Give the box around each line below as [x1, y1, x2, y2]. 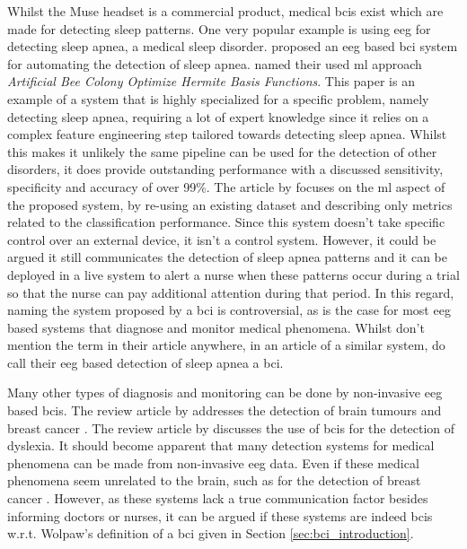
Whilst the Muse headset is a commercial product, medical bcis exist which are [7, 2, 444, 20]
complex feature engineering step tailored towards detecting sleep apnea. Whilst [7, 125, 447, 144]
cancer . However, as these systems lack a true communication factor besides [7, 489, 428, 508]
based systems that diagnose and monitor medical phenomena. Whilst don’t [7, 318, 425, 336]
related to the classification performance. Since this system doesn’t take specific [7, 213, 445, 231]
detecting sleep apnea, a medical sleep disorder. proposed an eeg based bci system [7, 37, 458, 56]
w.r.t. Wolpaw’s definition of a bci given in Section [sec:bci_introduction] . [7, 524, 414, 543]
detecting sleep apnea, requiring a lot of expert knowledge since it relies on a [7, 107, 429, 126]
